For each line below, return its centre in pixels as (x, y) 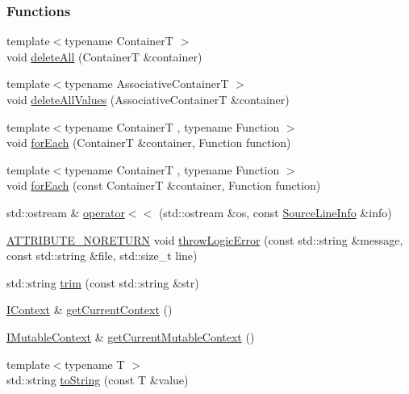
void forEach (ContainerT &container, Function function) (149, 143)
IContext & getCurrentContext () (90, 310)
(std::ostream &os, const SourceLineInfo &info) (275, 212)
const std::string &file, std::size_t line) (102, 256)
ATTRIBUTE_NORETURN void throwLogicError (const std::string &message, (205, 239)
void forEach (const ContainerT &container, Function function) (164, 185)
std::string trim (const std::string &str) (103, 282)
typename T (95, 364)
